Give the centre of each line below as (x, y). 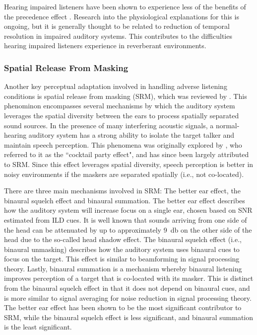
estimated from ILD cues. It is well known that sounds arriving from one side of (126, 219)
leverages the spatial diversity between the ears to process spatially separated (122, 115)
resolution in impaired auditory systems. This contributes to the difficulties (118, 36)
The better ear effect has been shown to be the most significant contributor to (123, 307)
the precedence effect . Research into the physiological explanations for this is (122, 16)
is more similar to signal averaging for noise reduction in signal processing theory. (128, 297)
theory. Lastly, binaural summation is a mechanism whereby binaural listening (123, 268)
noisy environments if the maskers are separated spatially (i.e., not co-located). (124, 174)
